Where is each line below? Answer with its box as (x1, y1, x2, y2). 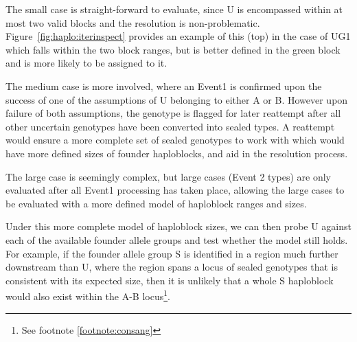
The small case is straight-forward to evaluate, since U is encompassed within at (5, 2, 343, 16)
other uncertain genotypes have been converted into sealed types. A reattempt (5, 119, 335, 133)
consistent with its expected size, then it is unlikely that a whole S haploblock (5, 273, 334, 287)
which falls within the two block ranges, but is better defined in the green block (5, 42, 341, 56)
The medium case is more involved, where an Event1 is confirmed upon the (5, 78, 322, 93)
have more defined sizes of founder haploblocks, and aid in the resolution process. (5, 146, 348, 160)
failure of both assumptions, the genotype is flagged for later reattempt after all (5, 106, 341, 120)
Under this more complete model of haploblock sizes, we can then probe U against (5, 219, 352, 233)
